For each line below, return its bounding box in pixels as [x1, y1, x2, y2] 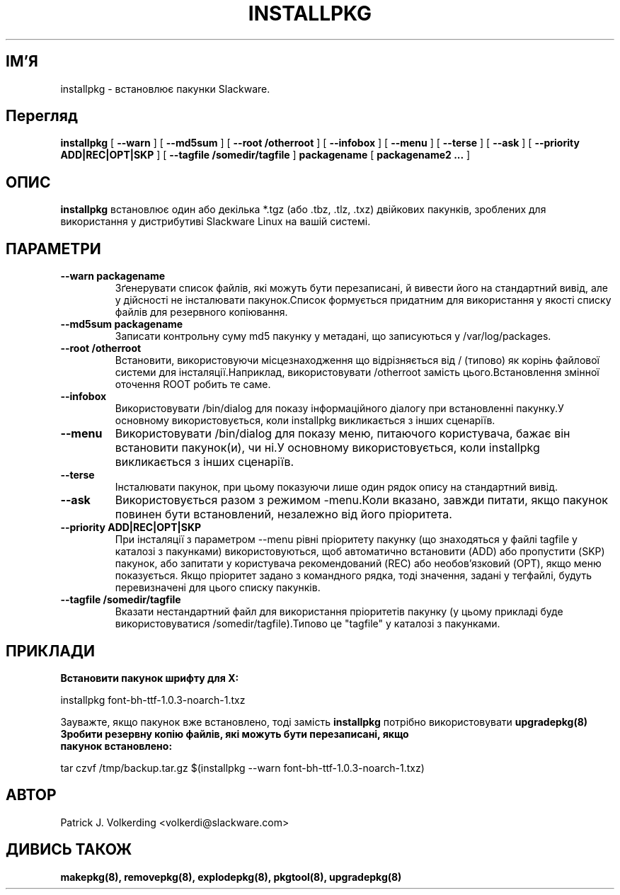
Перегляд [6, 107, 78, 125]
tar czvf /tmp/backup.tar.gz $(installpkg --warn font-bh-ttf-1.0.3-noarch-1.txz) [60, 761, 425, 774]
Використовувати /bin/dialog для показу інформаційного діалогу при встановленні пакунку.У [115, 402, 564, 415]
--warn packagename [60, 270, 166, 283]
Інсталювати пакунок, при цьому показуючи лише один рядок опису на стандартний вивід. [115, 481, 558, 494]
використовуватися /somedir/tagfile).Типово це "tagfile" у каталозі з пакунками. [115, 617, 500, 630]
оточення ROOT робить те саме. [115, 378, 271, 391]
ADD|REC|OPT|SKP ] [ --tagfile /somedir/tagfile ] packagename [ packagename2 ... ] [60, 149, 471, 161]
